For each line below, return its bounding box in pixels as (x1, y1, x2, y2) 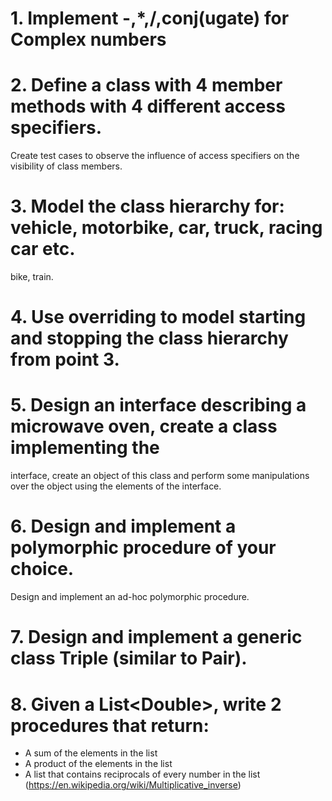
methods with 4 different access (10, 95, 286, 118)
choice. (10, 558, 75, 581)
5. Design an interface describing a (10, 394, 307, 417)
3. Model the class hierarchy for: (10, 195, 285, 218)
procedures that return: (10, 714, 210, 737)
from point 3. (10, 348, 120, 371)
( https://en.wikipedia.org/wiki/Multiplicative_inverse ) (24, 779, 242, 791)
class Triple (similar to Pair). (10, 647, 248, 670)
